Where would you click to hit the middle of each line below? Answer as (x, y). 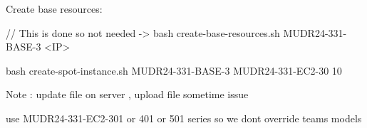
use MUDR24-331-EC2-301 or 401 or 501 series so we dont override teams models (184, 118)
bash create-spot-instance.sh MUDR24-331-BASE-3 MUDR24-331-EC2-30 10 (174, 70)
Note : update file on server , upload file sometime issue (127, 94)
